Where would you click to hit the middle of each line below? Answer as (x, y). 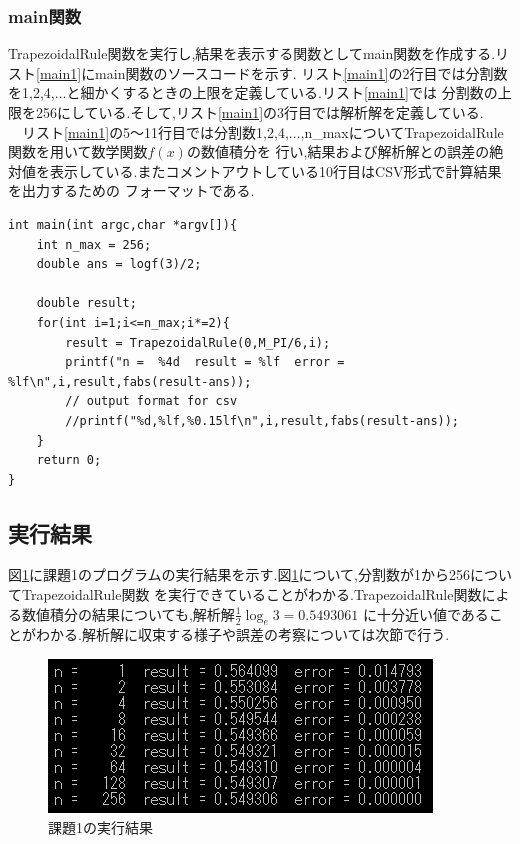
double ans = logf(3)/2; (119, 264)
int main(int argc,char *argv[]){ (123, 224)
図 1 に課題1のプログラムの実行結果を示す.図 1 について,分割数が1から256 (239, 574)
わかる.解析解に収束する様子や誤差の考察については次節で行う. (242, 634)
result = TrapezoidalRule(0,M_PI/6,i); (198, 342)
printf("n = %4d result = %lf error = (205, 362)
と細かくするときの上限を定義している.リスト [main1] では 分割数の (282, 92)
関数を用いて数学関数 (78, 151)
